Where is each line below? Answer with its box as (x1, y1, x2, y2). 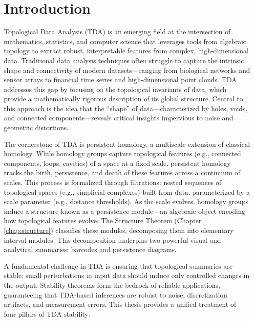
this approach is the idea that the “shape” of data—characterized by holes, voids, (4, 103, 248, 113)
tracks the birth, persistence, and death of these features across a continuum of (4, 167, 240, 178)
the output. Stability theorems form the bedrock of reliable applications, (4, 279, 220, 290)
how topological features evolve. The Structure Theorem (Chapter (4, 215, 202, 226)
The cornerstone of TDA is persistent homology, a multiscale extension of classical (4, 138, 250, 149)
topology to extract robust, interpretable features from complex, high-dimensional (4, 46, 249, 56)
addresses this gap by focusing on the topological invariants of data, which (4, 84, 227, 94)
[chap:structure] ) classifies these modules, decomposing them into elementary (4, 225, 234, 235)
